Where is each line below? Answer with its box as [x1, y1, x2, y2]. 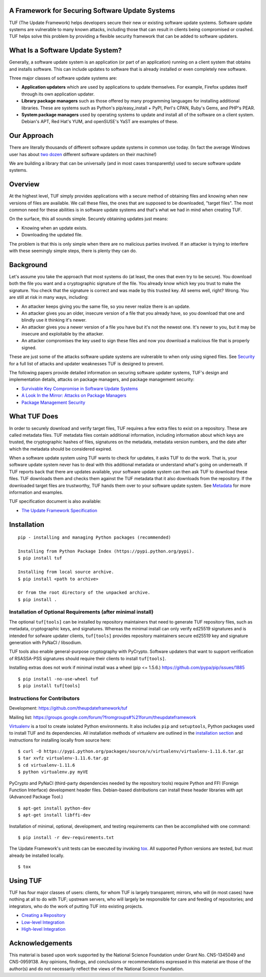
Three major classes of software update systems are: [9, 75, 118, 81]
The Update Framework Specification [21, 507, 98, 513]
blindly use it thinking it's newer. [21, 317, 87, 323]
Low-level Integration [21, 919, 65, 925]
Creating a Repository [21, 912, 66, 918]
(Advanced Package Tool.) [9, 794, 64, 800]
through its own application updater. [21, 91, 95, 97]
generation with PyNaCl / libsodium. [9, 640, 82, 646]
